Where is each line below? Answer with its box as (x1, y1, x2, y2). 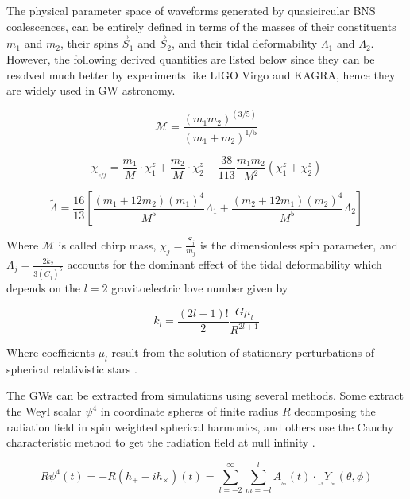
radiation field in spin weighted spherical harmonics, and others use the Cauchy (6, 418, 394, 435)
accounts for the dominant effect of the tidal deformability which (67, 256, 382, 273)
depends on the (6, 280, 81, 296)
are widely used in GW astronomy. (6, 82, 176, 99)
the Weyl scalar (6, 403, 82, 420)
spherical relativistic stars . (6, 360, 137, 377)
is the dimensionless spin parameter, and (199, 236, 398, 253)
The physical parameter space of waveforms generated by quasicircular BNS (6, 2, 376, 18)
